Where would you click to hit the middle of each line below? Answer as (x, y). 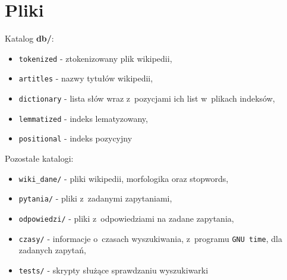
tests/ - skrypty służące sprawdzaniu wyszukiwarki (113, 270)
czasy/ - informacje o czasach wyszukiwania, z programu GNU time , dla (150, 238)
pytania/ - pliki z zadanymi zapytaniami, (95, 198)
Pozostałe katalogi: (39, 158)
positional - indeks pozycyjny (75, 138)
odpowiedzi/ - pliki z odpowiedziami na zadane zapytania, (126, 218)
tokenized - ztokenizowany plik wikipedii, (95, 58)
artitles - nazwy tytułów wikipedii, (86, 78)
